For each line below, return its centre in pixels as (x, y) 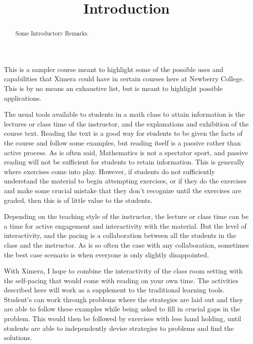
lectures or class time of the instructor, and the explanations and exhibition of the (126, 123)
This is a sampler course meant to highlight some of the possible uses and (114, 69)
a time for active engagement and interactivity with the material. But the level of (125, 226)
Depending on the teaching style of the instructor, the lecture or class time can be (126, 216)
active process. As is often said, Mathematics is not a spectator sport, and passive (126, 152)
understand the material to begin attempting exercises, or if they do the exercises (125, 181)
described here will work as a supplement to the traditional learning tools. (114, 290)
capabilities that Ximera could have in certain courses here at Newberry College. (124, 79)
